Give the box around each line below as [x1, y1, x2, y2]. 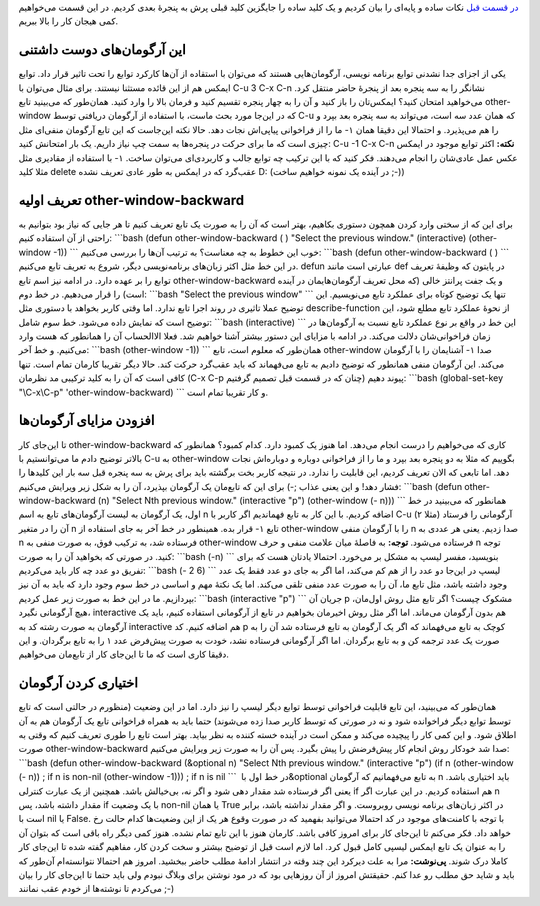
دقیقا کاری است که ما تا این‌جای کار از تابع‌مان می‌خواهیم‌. [18, 648, 230, 660]
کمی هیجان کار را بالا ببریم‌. [18, 15, 119, 27]
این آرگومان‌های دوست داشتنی [18, 41, 187, 59]
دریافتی [78, 110, 107, 122]
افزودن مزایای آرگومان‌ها [18, 412, 155, 429]
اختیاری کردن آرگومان [18, 675, 139, 692]
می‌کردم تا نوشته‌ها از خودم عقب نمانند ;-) [18, 883, 175, 895]
